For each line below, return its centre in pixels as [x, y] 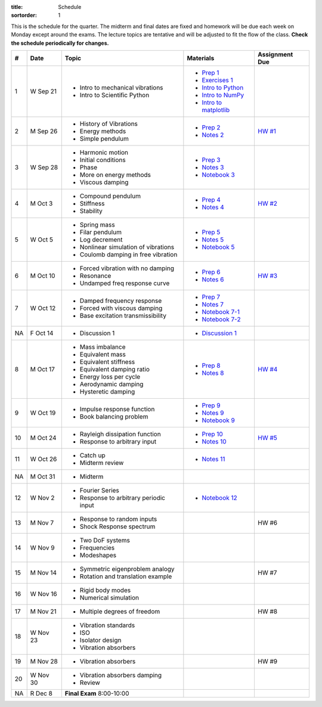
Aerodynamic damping [112, 384]
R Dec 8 [41, 693]
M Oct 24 [43, 438]
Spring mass [97, 225]
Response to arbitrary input [118, 441]
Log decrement [101, 240]
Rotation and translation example [126, 576]
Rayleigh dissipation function [120, 434]
